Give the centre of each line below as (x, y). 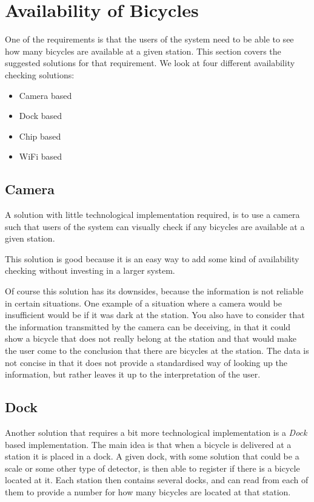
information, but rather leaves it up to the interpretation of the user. (133, 374)
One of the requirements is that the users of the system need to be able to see (149, 39)
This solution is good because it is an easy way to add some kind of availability (152, 258)
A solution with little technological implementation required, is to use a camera (152, 215)
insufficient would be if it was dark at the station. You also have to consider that (155, 315)
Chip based (40, 136)
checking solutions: (40, 74)
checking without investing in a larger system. (90, 270)
